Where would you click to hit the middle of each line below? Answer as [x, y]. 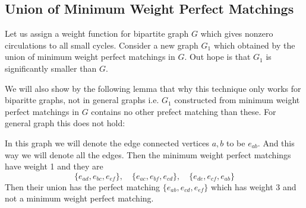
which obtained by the [254, 45]
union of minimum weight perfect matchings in [90, 57]
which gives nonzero [237, 33]
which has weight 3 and [253, 186]
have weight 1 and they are [54, 166]
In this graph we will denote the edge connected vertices [107, 143]
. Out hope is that [217, 57]
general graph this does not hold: [65, 123]
